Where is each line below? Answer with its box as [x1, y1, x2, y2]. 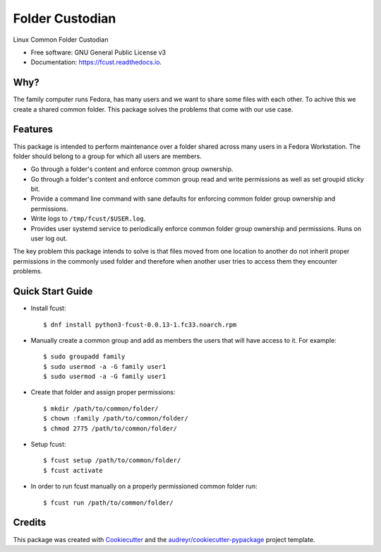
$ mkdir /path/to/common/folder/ [43, 404, 159, 413]
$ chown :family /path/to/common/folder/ [43, 414, 188, 423]
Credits [13, 517, 47, 529]
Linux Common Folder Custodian [13, 35, 109, 44]
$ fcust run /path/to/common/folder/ [43, 498, 174, 507]
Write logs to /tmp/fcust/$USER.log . [30, 214, 146, 223]
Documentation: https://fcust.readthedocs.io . [30, 58, 162, 66]
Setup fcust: [30, 440, 66, 449]
